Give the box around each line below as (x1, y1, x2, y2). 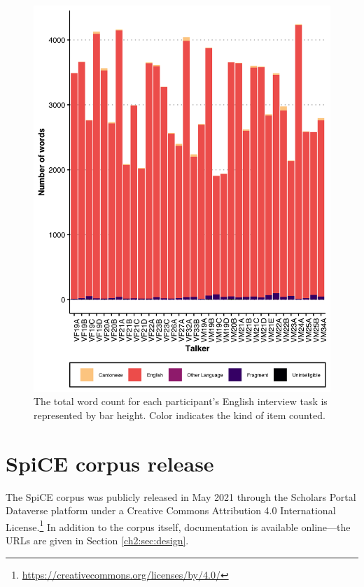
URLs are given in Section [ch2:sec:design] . (6, 533, 189, 548)
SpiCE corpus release (6, 448, 214, 477)
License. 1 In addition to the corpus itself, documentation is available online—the (6, 517, 351, 534)
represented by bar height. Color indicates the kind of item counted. (34, 407, 325, 422)
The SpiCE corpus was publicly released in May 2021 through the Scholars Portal (6, 489, 356, 504)
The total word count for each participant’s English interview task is (34, 394, 328, 409)
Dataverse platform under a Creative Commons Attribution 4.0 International (6, 503, 336, 518)
